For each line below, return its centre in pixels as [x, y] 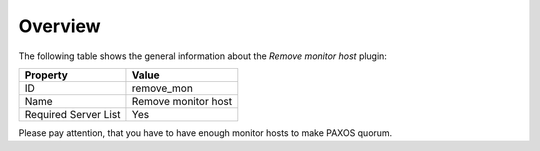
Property [46, 75]
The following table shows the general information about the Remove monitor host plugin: [202, 56]
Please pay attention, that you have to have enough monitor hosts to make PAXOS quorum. [205, 132]
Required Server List [72, 114]
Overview [59, 26]
